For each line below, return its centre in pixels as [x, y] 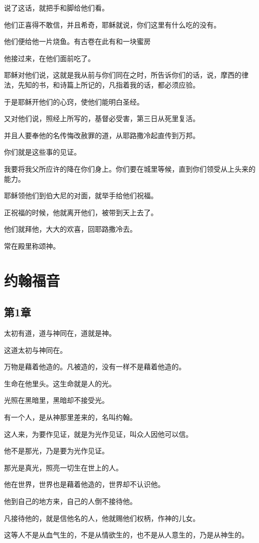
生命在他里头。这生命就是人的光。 [60, 383]
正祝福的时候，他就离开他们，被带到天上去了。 [81, 212]
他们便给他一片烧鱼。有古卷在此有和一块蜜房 [77, 41]
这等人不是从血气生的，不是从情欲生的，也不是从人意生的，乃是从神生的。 [126, 535]
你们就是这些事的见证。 [42, 152]
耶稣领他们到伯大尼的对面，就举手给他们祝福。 [81, 195]
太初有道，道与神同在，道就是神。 [60, 333]
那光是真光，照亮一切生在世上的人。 [63, 467]
